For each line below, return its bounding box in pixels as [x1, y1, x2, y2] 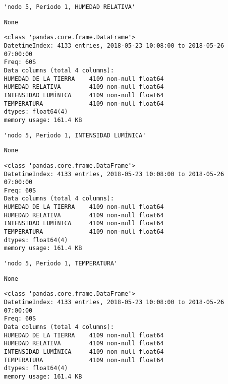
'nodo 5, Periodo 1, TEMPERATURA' [4, 260, 118, 267]
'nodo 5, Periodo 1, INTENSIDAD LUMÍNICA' [4, 131, 146, 139]
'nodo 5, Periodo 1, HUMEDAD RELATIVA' [4, 3, 135, 10]
